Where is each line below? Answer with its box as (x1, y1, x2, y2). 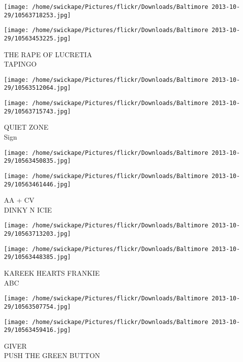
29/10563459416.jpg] (4, 326, 71, 334)
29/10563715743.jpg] (4, 108, 71, 115)
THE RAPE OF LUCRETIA (4, 49, 92, 59)
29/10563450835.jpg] (4, 157, 71, 165)
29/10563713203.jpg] (4, 230, 71, 238)
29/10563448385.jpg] (4, 253, 71, 261)
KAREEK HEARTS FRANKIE (4, 268, 100, 278)
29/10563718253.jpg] (4, 11, 71, 19)
